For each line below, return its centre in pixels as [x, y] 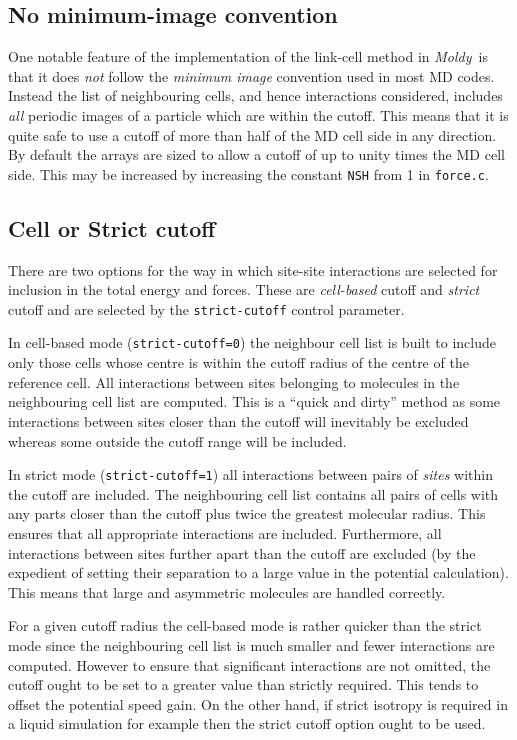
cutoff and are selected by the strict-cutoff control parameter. [206, 308]
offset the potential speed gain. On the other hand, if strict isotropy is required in [258, 703]
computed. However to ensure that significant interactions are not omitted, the [249, 664]
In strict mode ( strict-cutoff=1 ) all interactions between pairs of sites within [250, 474]
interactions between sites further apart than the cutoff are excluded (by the [242, 552]
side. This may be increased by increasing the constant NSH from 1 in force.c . [248, 173]
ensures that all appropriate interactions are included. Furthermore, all [225, 532]
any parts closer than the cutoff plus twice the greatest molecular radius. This [247, 513]
